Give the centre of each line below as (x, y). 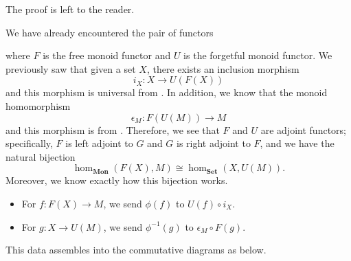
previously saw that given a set (71, 68)
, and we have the (297, 143)
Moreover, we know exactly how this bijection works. (117, 180)
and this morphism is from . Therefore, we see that (113, 129)
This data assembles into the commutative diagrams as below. (136, 250)
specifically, (29, 143)
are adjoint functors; (303, 129)
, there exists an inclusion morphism (223, 68)
